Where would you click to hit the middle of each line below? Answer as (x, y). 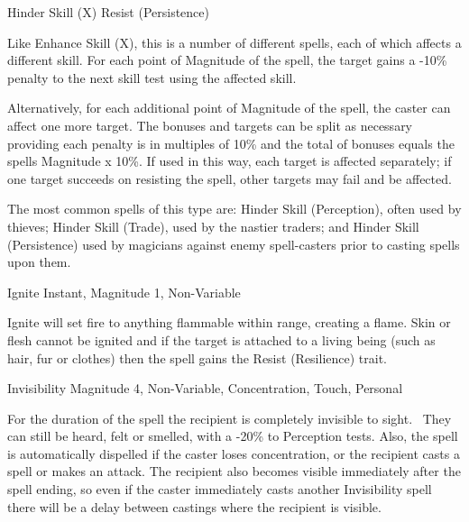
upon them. (39, 262)
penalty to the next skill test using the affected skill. (152, 77)
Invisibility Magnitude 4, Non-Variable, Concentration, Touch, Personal (205, 388)
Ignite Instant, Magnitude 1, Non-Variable (124, 292)
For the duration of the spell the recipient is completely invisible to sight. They (230, 418)
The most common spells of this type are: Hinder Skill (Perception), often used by (234, 209)
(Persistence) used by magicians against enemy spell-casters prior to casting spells (234, 244)
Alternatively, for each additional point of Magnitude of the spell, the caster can (229, 108)
